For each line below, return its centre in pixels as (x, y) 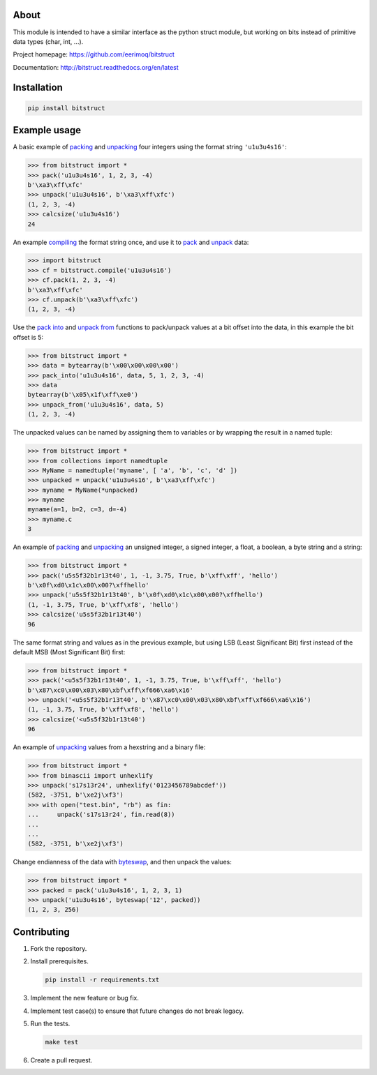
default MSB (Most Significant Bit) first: (69, 652)
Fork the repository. (59, 948)
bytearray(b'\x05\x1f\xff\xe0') (83, 395)
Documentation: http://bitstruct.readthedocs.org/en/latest (96, 67)
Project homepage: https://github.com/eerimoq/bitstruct (94, 54)
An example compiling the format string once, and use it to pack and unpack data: (131, 242)
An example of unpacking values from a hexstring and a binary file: (109, 747)
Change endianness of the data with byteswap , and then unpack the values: (122, 862)
